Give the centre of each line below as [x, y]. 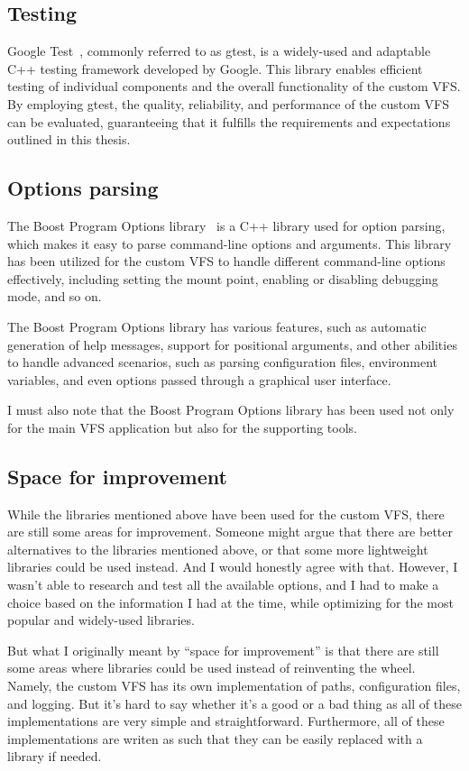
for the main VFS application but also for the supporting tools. [182, 427]
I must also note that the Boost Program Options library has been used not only [231, 410]
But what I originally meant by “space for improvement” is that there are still [223, 650]
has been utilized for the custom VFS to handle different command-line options [226, 261]
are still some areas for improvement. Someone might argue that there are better [230, 532]
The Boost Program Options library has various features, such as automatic [217, 326]
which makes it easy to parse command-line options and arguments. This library [230, 243]
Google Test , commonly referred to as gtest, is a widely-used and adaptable [219, 51]
